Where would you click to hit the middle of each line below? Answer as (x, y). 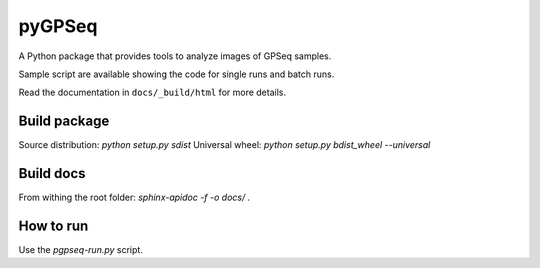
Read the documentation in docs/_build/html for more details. (152, 92)
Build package (64, 121)
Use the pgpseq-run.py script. (81, 250)
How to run (53, 225)
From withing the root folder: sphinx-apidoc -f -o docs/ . (134, 197)
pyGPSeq (58, 26)
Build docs (52, 173)
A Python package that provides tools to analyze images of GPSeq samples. (175, 56)
